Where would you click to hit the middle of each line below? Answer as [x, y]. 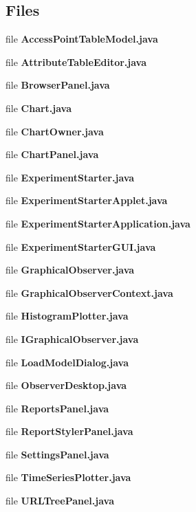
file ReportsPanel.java [57, 408]
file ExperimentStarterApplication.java [98, 223]
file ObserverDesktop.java [66, 385]
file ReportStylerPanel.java [69, 431]
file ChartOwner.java [55, 131]
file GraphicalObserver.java [70, 270]
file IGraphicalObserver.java [72, 338]
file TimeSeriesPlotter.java [68, 477]
